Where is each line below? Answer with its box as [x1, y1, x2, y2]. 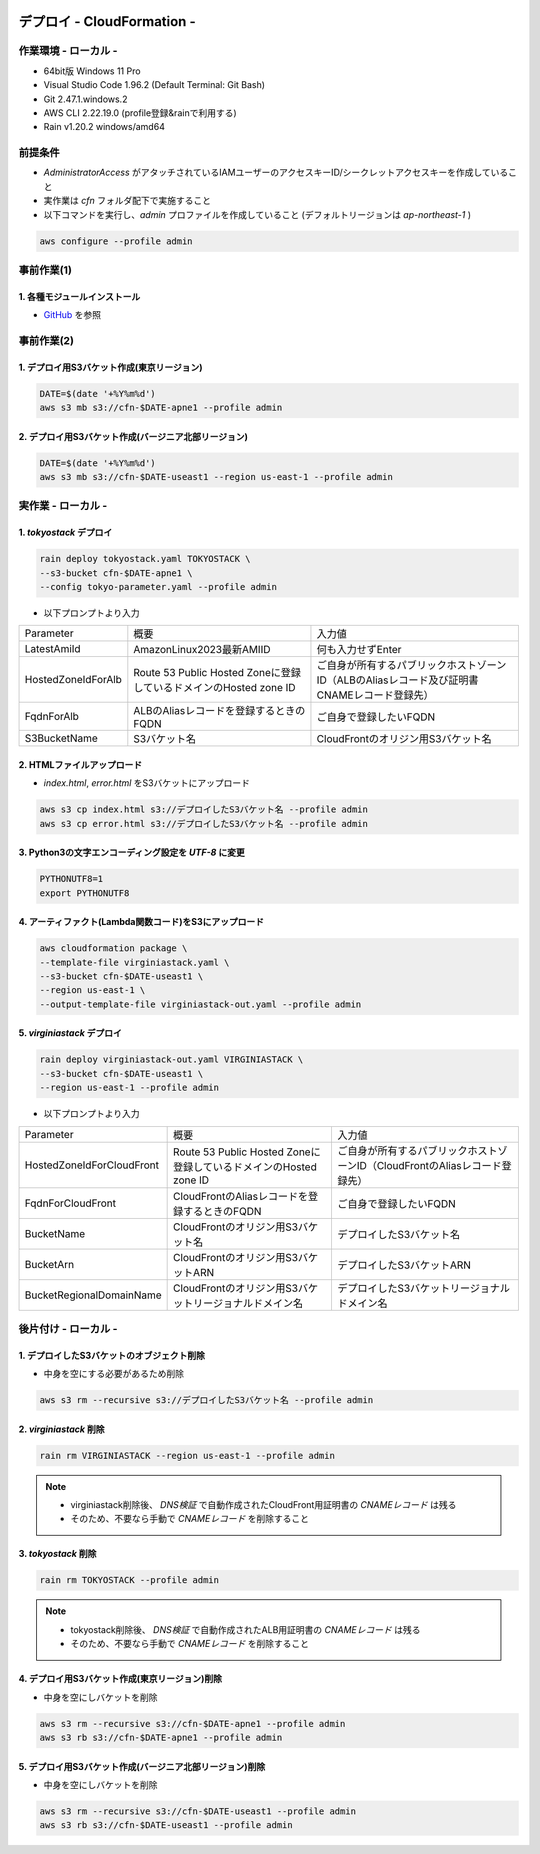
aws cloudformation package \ [39, 943, 188, 954]
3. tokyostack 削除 [18, 1548, 97, 1560]
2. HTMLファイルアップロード [18, 758, 143, 770]
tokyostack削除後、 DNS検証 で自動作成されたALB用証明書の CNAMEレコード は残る [70, 1623, 421, 1635]
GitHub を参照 [43, 309, 102, 321]
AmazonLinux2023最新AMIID [133, 643, 271, 657]
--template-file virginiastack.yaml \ [39, 956, 230, 968]
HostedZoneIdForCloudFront [24, 1158, 160, 1172]
